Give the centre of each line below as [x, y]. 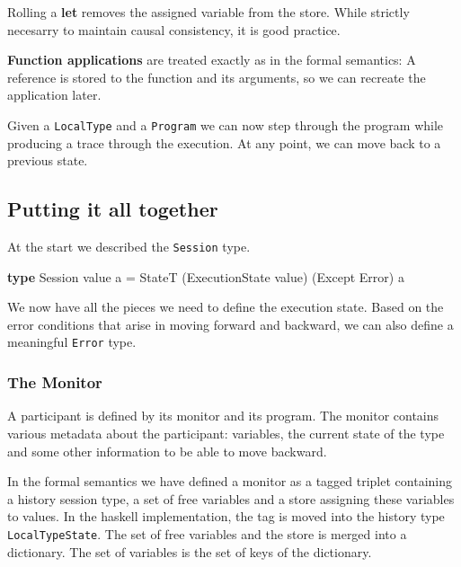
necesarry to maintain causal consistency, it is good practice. [174, 29]
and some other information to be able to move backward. [167, 451]
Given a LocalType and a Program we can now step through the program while [226, 124]
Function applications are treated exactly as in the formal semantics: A [212, 60]
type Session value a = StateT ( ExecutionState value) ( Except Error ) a [206, 276]
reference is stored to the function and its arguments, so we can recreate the [217, 77]
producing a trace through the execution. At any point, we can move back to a [224, 142]
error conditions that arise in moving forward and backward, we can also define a [230, 324]
